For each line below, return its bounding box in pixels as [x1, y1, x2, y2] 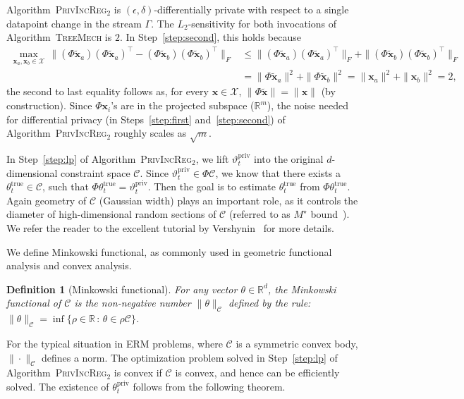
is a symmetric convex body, [236, 336, 358, 350]
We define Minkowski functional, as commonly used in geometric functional [6, 244, 332, 259]
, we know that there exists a [215, 165, 341, 180]
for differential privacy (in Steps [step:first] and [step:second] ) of [6, 111, 286, 126]
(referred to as [228, 207, 291, 221]
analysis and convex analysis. [6, 258, 132, 273]
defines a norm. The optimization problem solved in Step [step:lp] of [41, 350, 338, 364]
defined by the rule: [228, 295, 311, 310]
